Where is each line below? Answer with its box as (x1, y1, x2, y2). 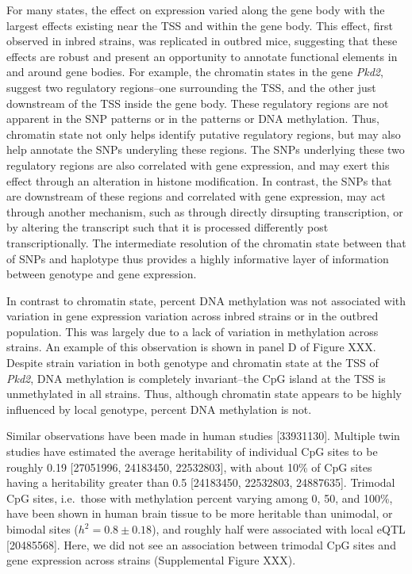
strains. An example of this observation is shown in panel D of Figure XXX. (6, 339, 376, 355)
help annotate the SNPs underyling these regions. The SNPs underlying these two (6, 141, 405, 158)
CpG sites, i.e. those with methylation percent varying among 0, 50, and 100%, (6, 489, 393, 506)
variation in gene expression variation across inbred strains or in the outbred (6, 308, 379, 324)
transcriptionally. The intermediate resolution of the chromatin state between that (6, 234, 406, 251)
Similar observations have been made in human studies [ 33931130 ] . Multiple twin (6, 427, 400, 444)
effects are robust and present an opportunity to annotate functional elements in (6, 48, 398, 64)
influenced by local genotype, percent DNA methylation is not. (6, 400, 312, 417)
